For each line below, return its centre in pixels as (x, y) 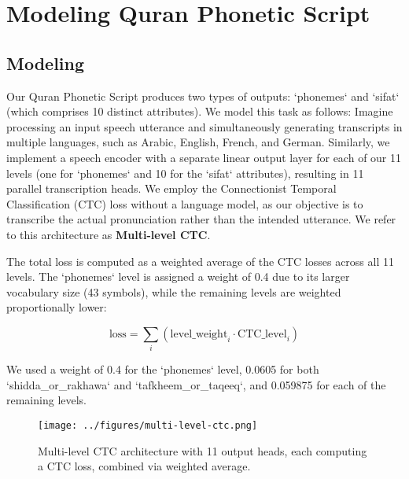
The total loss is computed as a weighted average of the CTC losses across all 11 (200, 261)
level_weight (199, 334)
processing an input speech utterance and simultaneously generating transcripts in (204, 126)
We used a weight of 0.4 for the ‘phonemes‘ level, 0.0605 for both (163, 369)
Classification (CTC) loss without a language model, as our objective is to (185, 203)
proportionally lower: (57, 307)
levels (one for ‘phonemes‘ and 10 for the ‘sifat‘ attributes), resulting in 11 (185, 173)
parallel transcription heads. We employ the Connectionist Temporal (171, 188)
